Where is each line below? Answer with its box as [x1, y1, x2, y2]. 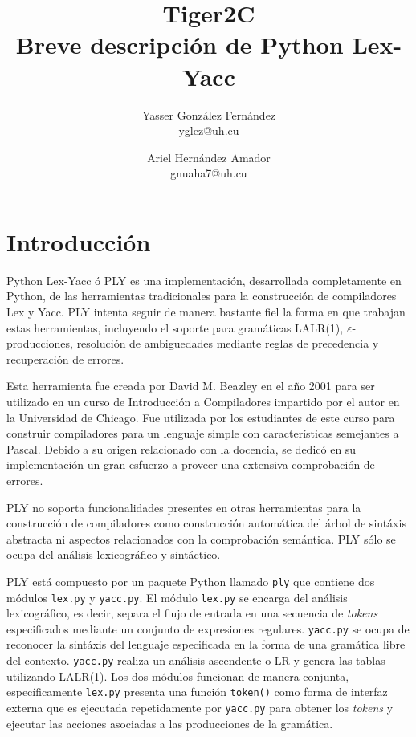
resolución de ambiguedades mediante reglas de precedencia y [76, 335, 379, 352]
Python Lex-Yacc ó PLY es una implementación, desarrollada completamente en [6, 271, 402, 288]
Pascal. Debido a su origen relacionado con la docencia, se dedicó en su [6, 440, 357, 457]
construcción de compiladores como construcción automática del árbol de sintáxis [6, 515, 406, 531]
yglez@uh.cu [178, 122, 239, 139]
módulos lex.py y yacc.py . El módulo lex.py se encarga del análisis [6, 588, 348, 605]
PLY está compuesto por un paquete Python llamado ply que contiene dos [6, 572, 375, 589]
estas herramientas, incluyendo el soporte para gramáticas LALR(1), [6, 319, 344, 336]
